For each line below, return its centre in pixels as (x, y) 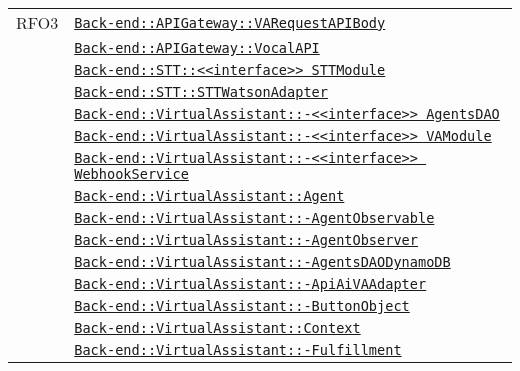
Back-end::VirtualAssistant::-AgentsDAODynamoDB (262, 262)
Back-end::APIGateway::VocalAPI (197, 48)
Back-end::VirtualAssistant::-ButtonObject (242, 306)
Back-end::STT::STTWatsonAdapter (201, 92)
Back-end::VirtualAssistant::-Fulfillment (238, 350)
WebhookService (131, 174)
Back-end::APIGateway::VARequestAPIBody (230, 22)
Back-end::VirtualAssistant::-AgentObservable (254, 218)
